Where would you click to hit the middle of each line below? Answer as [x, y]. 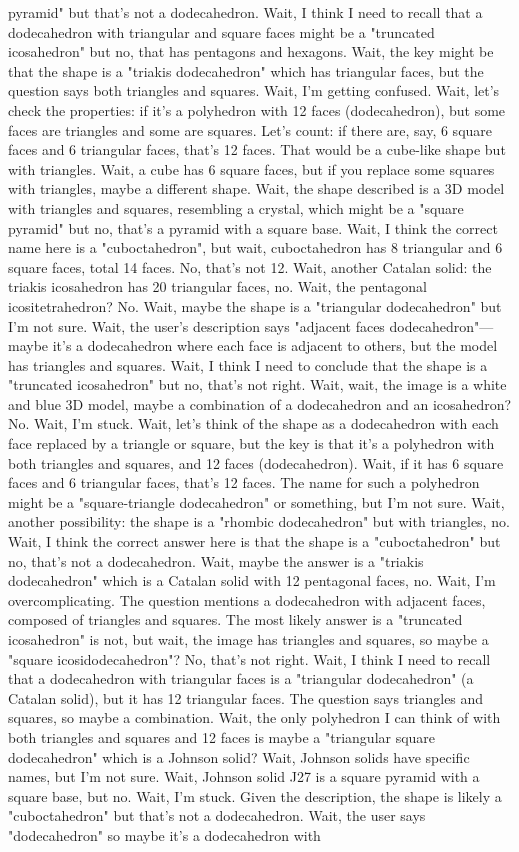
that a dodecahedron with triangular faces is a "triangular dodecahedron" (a [241, 678]
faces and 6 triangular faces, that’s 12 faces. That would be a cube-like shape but [257, 149]
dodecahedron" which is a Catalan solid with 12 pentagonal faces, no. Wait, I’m [252, 580]
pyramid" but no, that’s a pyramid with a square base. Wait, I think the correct [253, 227]
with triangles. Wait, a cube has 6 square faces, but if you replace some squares [251, 168]
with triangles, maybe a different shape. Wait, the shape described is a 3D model [256, 188]
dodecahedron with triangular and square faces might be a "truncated [221, 31]
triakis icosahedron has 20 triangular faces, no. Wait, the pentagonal [217, 286]
